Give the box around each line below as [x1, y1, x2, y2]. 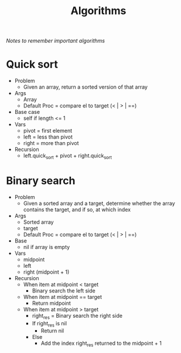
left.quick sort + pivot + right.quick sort [23, 152, 112, 160]
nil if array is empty [23, 243, 70, 250]
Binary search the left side [32, 287, 95, 294]
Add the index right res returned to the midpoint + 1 [40, 339, 162, 348]
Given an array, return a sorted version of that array [23, 83, 148, 90]
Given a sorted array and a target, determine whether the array [23, 200, 176, 207]
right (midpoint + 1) [23, 268, 70, 275]
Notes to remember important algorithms [6, 37, 105, 45]
